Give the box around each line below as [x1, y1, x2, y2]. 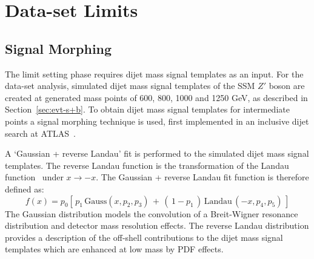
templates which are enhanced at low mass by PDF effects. [5, 243, 224, 255]
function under [5, 171, 64, 183]
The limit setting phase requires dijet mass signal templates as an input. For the [5, 67, 304, 80]
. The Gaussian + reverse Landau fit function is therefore [96, 171, 309, 183]
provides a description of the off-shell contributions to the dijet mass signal [5, 231, 283, 243]
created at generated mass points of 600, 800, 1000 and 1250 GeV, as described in [5, 91, 308, 103]
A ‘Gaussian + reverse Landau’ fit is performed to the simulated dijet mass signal [5, 147, 309, 160]
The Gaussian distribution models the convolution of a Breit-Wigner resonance [5, 207, 298, 220]
